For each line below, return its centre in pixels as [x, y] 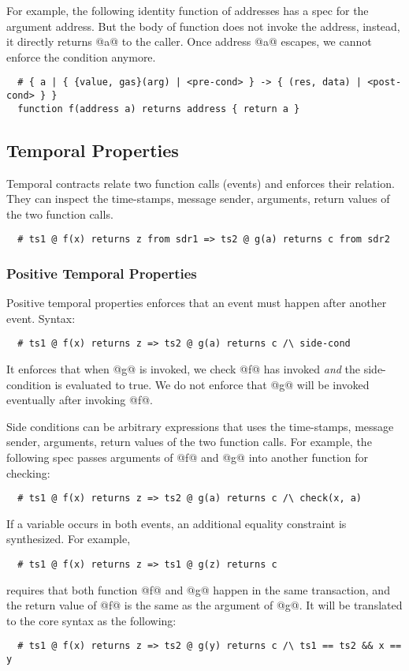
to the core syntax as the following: [91, 620]
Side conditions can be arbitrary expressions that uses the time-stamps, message [200, 426]
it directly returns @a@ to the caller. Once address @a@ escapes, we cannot [189, 41]
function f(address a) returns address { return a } [159, 109]
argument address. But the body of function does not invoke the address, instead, [203, 26]
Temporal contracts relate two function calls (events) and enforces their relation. [201, 183]
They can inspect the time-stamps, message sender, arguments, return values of [198, 199]
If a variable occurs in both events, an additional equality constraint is [177, 523]
